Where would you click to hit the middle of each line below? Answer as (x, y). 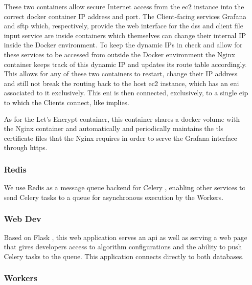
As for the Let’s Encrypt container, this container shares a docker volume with (122, 119)
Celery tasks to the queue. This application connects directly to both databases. (124, 256)
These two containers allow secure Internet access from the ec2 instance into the (124, 6)
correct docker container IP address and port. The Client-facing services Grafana (125, 16)
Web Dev (23, 219)
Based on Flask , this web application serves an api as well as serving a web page (126, 237)
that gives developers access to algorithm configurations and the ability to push (123, 247)
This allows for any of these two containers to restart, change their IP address (121, 74)
